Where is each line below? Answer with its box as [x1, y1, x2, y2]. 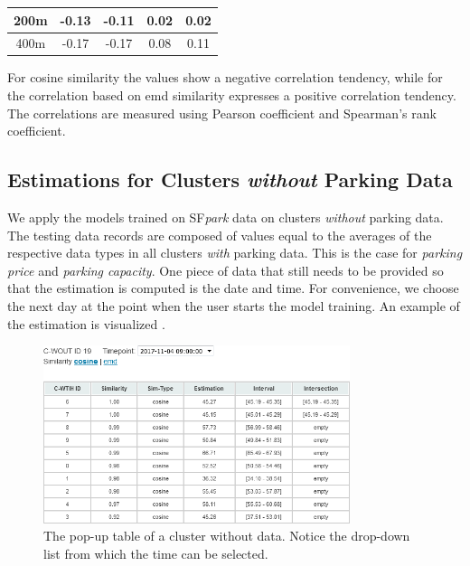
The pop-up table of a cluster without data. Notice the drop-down [43, 526, 410, 545]
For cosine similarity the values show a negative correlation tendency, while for [7, 68, 443, 87]
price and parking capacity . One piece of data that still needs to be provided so [7, 260, 444, 279]
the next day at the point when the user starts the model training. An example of [7, 296, 460, 315]
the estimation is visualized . [7, 314, 165, 333]
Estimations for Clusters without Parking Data [7, 165, 453, 193]
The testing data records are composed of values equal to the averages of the [7, 225, 432, 244]
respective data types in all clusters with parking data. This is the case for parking [7, 243, 463, 262]
